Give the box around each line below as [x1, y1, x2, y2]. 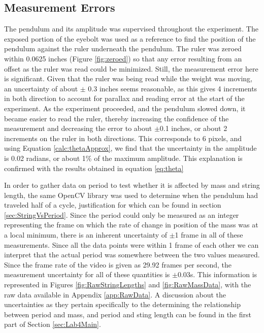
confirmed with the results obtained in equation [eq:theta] [4, 162, 184, 173]
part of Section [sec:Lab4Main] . [4, 319, 101, 329]
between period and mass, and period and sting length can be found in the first [4, 309, 251, 319]
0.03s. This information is [177, 269, 257, 280]
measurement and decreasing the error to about [4, 123, 152, 134]
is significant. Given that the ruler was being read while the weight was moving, [4, 73, 252, 84]
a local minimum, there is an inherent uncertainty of [4, 229, 168, 240]
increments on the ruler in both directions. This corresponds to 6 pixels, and [4, 132, 242, 143]
